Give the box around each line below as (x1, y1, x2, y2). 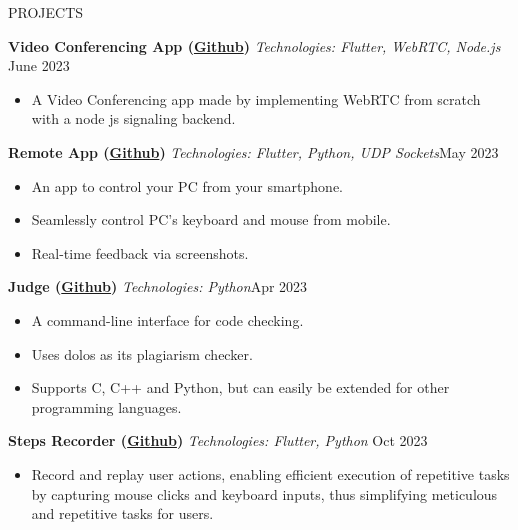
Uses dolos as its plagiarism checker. (31, 343, 253, 364)
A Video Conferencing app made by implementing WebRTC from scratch (31, 88, 481, 109)
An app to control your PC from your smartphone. (31, 175, 344, 196)
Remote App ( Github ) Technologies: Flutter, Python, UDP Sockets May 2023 (8, 141, 499, 162)
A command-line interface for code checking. (31, 309, 304, 330)
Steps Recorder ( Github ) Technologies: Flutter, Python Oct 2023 (8, 430, 428, 451)
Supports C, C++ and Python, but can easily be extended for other (31, 377, 450, 398)
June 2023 (8, 55, 70, 76)
